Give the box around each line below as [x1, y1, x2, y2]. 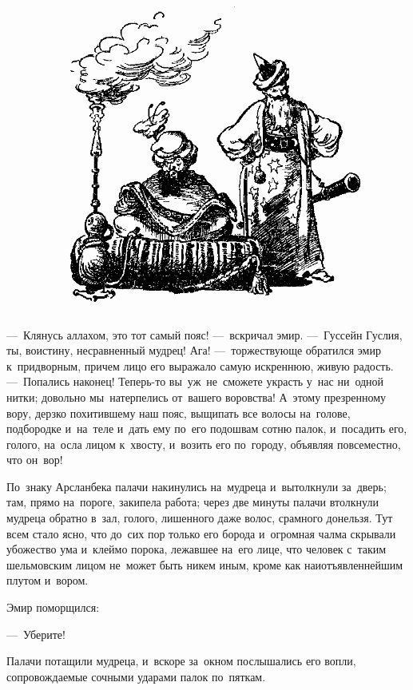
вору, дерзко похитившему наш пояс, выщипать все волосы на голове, [6, 404, 351, 421]
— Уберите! [6, 625, 66, 642]
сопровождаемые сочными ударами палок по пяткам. [6, 668, 266, 684]
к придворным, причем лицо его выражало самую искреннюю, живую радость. [6, 357, 394, 374]
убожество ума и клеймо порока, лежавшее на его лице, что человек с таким [6, 541, 387, 557]
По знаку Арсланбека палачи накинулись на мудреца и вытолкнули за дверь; [6, 478, 387, 494]
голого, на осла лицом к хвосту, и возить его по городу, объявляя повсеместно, [6, 435, 401, 452]
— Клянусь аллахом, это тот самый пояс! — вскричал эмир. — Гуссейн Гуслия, [6, 326, 403, 343]
